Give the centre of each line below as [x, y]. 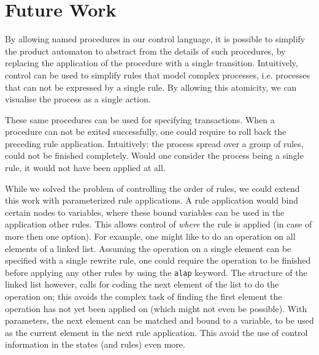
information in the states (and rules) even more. [95, 344]
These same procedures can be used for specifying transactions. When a [140, 119]
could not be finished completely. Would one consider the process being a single [154, 155]
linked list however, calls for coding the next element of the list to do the [142, 284]
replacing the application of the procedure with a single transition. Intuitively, [152, 63]
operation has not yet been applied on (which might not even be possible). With [156, 308]
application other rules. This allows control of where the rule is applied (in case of [159, 224]
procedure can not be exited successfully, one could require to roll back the [146, 132]
